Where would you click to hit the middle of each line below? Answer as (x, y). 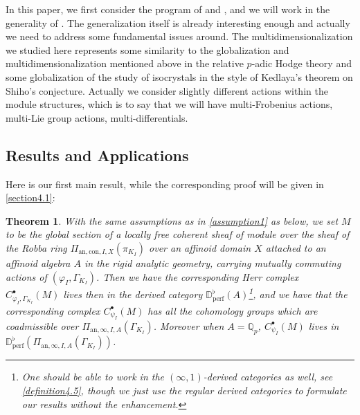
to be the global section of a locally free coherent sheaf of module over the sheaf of (178, 234)
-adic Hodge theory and (301, 63)
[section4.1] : (30, 197)
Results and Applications (97, 155)
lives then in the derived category (133, 294)
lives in (324, 325)
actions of (26, 276)
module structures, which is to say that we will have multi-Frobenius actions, (169, 104)
